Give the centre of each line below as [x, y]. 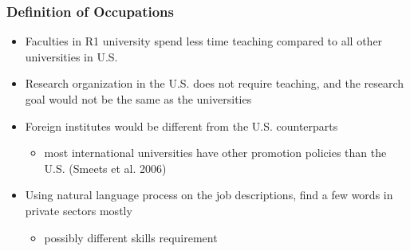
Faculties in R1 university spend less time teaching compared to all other [204, 41]
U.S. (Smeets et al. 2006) [105, 168]
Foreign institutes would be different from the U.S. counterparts [181, 125]
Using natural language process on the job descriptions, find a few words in [209, 195]
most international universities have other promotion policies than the [215, 153]
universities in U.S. [71, 56]
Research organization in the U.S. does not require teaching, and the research [215, 83]
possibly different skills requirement [131, 237]
